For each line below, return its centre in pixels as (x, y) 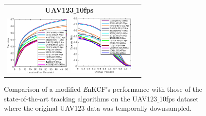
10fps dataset (179, 98)
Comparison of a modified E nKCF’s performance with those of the (103, 89)
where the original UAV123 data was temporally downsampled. (98, 108)
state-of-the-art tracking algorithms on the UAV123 (81, 98)
